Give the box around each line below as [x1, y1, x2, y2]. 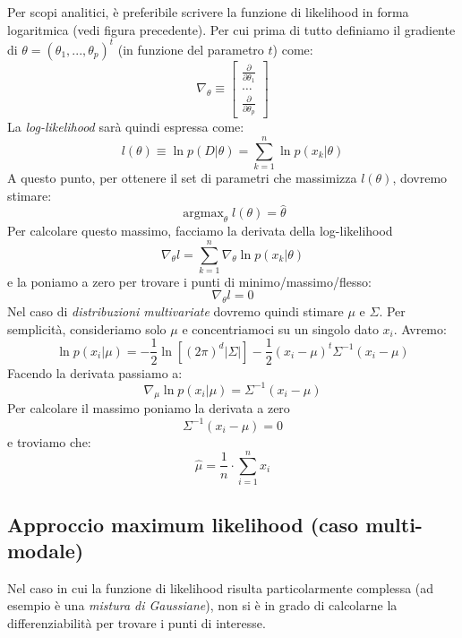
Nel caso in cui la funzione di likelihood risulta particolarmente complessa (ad [7, 578, 434, 597]
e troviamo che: [7, 432, 91, 451]
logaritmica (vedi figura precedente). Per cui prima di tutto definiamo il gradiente [7, 20, 456, 39]
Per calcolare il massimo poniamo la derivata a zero [7, 399, 290, 418]
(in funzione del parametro [117, 39, 264, 58]
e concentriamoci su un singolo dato [182, 319, 379, 338]
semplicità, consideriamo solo [7, 319, 167, 338]
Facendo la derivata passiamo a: [7, 363, 183, 382]
